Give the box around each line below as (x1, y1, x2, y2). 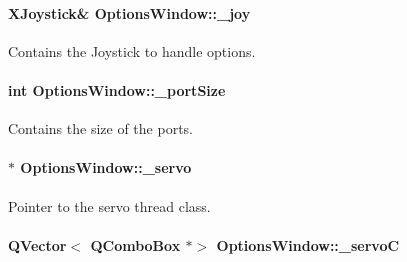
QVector (8, 234, 67, 255)
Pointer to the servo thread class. (8, 195, 211, 216)
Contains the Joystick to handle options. (8, 40, 256, 61)
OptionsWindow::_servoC (216, 234, 400, 255)
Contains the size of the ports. (8, 118, 193, 139)
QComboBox (90, 234, 181, 255)
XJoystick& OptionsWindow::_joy (8, 2, 251, 23)
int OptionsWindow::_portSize (8, 79, 226, 100)
